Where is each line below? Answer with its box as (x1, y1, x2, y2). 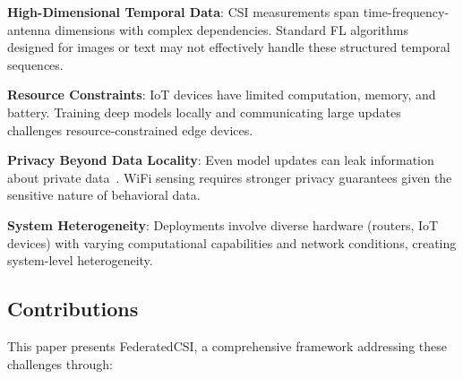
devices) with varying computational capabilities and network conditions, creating (7, 233, 457, 252)
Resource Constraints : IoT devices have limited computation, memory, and (7, 85, 436, 104)
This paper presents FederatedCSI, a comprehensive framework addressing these (7, 336, 447, 355)
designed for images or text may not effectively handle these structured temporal (7, 38, 450, 56)
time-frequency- (363, 3, 450, 21)
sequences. (7, 55, 64, 73)
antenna (7, 20, 51, 39)
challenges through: (7, 354, 113, 373)
